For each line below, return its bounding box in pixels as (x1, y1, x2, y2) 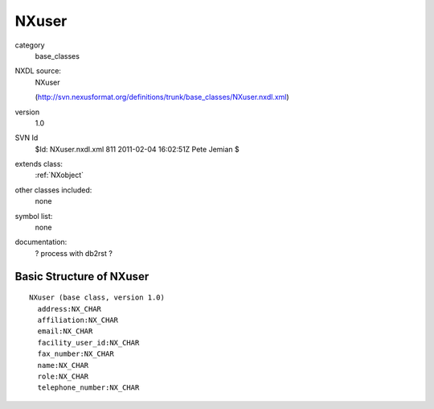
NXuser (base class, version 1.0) (29, 293, 165, 302)
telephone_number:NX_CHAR (37, 383, 140, 392)
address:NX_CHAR (37, 304, 102, 313)
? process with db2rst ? (35, 248, 113, 258)
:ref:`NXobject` (35, 170, 84, 180)
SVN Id (14, 133, 39, 143)
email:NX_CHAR (37, 327, 93, 336)
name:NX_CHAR (37, 361, 89, 370)
